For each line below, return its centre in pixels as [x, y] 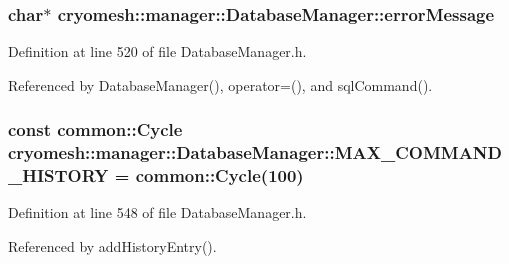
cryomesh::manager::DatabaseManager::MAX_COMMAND [255, 152]
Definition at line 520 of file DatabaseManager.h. [157, 51]
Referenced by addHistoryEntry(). [112, 246]
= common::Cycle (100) [209, 175]
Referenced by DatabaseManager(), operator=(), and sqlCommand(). [220, 84]
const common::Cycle [95, 129]
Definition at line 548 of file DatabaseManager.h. [157, 212]
